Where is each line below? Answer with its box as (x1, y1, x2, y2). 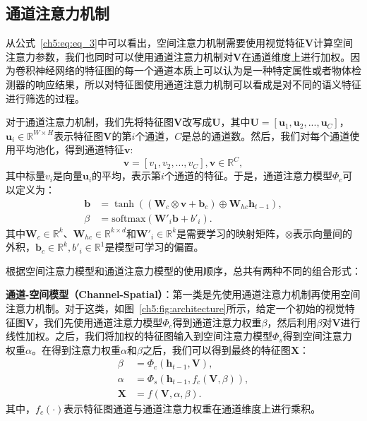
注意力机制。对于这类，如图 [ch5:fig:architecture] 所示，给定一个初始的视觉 (6, 301, 345, 316)
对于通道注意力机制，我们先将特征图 (6, 114, 174, 129)
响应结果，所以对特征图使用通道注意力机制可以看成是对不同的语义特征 (35, 76, 361, 91)
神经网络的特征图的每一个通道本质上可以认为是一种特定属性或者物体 (35, 63, 351, 78)
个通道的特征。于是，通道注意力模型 (164, 168, 332, 183)
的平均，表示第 (92, 168, 162, 183)
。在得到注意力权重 (31, 342, 121, 357)
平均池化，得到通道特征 (15, 142, 124, 157)
